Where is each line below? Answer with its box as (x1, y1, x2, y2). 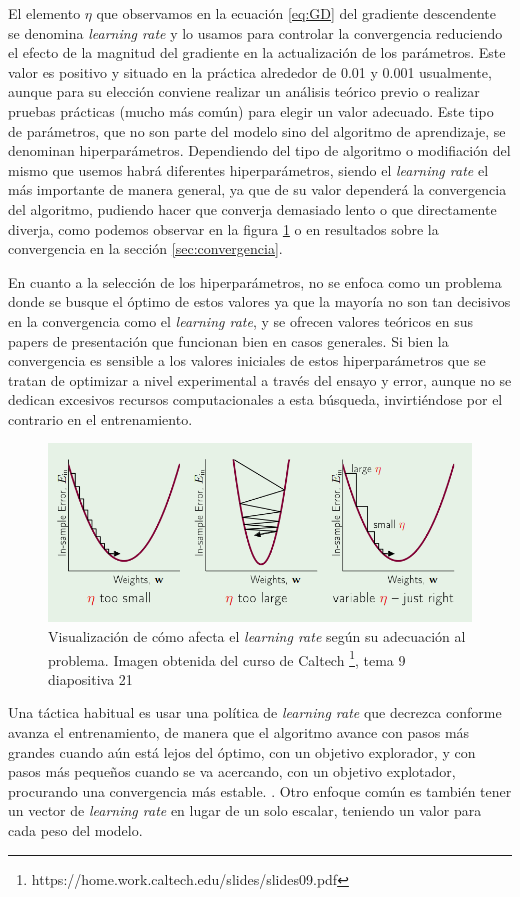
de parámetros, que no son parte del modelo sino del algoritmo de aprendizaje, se (8, 120, 506, 141)
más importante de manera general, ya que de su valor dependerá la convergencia (8, 179, 507, 200)
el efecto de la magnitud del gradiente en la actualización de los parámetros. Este (8, 42, 506, 63)
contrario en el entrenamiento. (8, 408, 193, 429)
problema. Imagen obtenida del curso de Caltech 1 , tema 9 (48, 646, 406, 670)
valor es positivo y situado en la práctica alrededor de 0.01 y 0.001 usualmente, (8, 61, 492, 82)
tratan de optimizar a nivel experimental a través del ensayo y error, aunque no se (8, 369, 512, 390)
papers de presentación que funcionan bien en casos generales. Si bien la (8, 330, 449, 351)
